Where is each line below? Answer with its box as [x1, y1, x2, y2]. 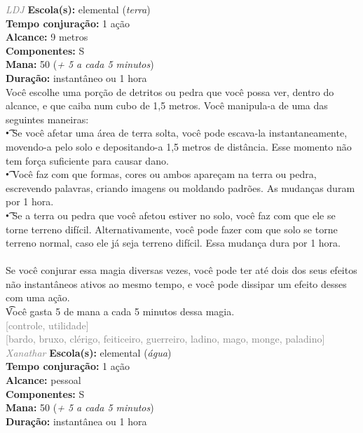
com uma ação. [6, 290, 70, 305]
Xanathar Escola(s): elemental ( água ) [6, 345, 172, 359]
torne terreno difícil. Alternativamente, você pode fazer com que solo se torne [6, 221, 338, 236]
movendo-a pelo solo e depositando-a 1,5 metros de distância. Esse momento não [6, 139, 352, 153]
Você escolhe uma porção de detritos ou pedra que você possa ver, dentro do [6, 84, 334, 99]
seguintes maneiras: [6, 111, 89, 126]
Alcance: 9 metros [6, 29, 88, 44]
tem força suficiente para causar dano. [6, 153, 169, 167]
